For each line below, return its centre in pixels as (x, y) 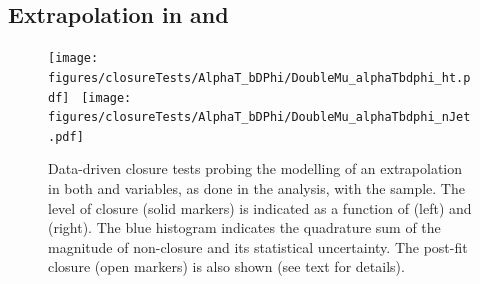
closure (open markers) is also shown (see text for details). (226, 266)
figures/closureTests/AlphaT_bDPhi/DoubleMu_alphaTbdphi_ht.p (259, 77)
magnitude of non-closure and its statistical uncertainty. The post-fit (258, 246)
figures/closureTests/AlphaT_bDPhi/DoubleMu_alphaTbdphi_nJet (259, 117)
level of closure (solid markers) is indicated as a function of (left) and (260, 207)
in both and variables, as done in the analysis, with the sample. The (256, 188)
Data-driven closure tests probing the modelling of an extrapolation (255, 168)
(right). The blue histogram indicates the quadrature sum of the (244, 227)
